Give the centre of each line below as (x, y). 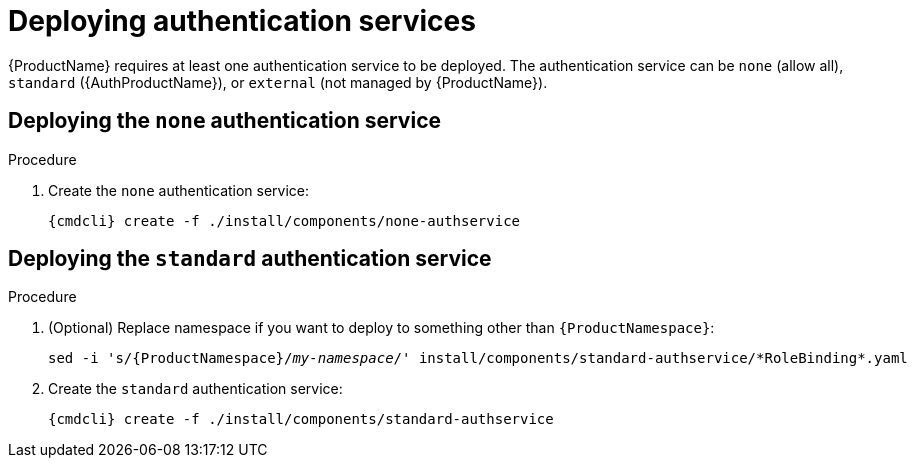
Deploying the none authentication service (225, 121)
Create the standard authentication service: (195, 389)
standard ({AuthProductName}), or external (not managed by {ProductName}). (278, 82)
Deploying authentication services (242, 21)
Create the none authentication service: (179, 190)
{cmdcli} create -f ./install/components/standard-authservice (301, 419)
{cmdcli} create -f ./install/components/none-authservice (284, 220)
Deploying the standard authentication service (250, 259)
